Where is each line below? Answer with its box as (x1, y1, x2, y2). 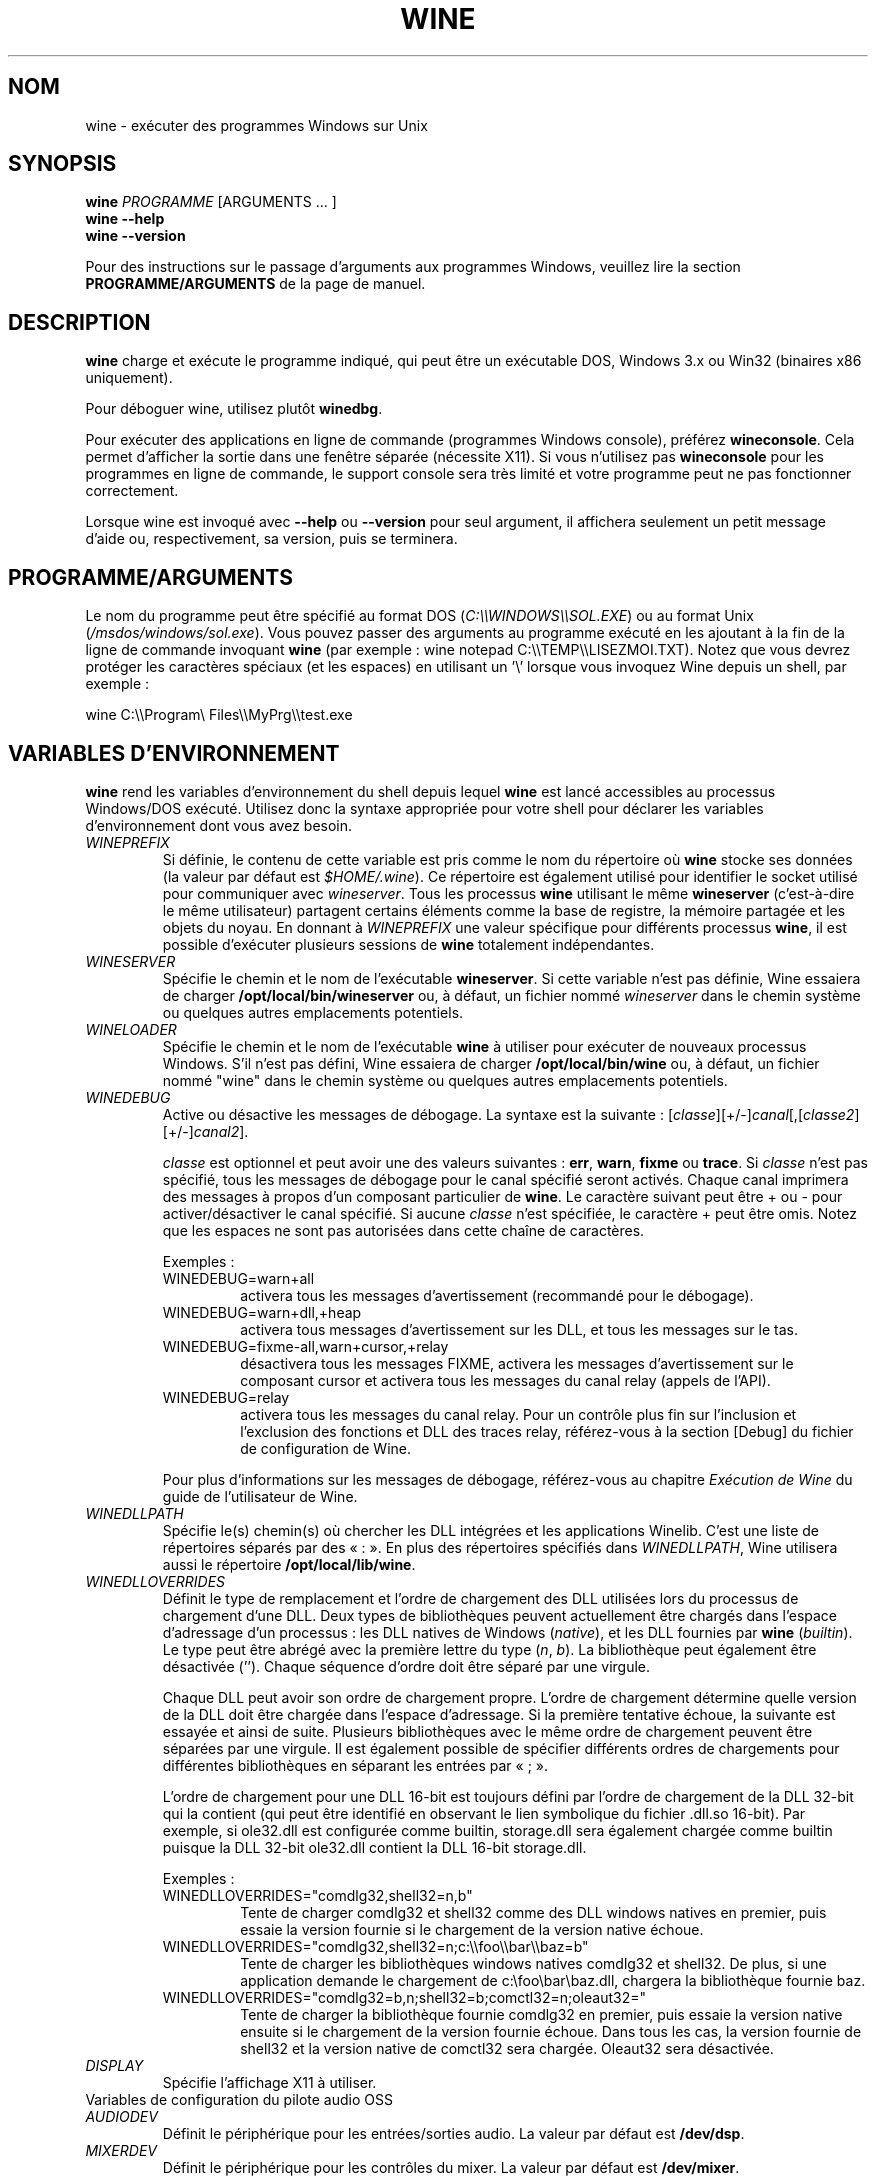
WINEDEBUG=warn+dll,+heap (162, 1303, 362, 1321)
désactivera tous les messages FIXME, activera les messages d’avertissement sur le (240, 1354, 794, 1372)
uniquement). (85, 369, 173, 387)
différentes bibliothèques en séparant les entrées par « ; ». (162, 1756, 549, 1774)
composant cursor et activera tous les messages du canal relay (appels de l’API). (240, 1371, 771, 1389)
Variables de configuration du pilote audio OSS (85, 2090, 393, 2108)
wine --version (85, 227, 186, 245)
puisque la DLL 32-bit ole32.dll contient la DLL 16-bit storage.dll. (162, 1838, 587, 1856)
